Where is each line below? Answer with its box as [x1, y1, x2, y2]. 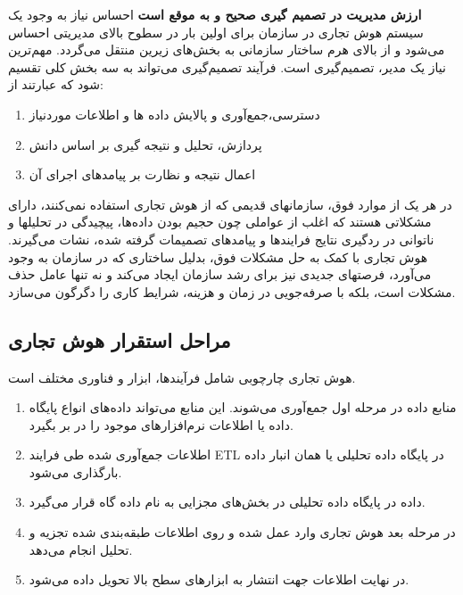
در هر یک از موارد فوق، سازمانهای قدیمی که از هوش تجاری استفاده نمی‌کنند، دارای [8, 194, 452, 213]
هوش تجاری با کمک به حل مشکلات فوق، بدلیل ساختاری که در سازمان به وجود [8, 247, 428, 266]
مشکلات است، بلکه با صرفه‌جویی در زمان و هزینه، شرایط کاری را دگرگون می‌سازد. [8, 282, 456, 301]
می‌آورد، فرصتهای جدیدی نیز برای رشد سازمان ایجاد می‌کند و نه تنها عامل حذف [8, 265, 432, 284]
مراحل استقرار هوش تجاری [8, 326, 231, 353]
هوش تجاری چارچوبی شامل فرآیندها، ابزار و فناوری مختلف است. [8, 368, 356, 386]
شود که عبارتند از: [8, 75, 103, 94]
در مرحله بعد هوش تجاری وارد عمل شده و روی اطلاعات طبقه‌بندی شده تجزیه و [29, 523, 456, 541]
